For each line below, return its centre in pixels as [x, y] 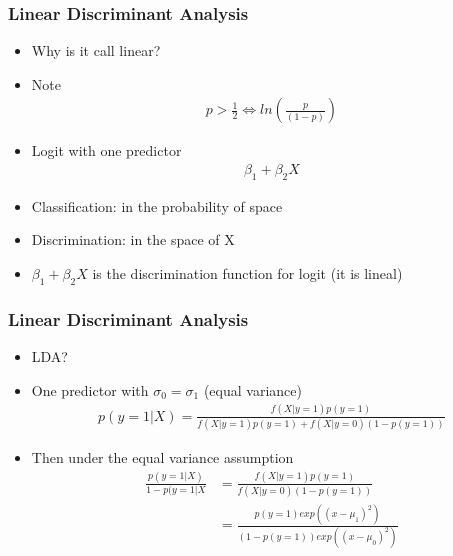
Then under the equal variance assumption [162, 456]
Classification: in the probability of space [157, 205]
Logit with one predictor [106, 150]
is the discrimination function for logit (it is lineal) [247, 273]
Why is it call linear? [96, 50]
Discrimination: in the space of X [133, 239]
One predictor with [90, 389]
